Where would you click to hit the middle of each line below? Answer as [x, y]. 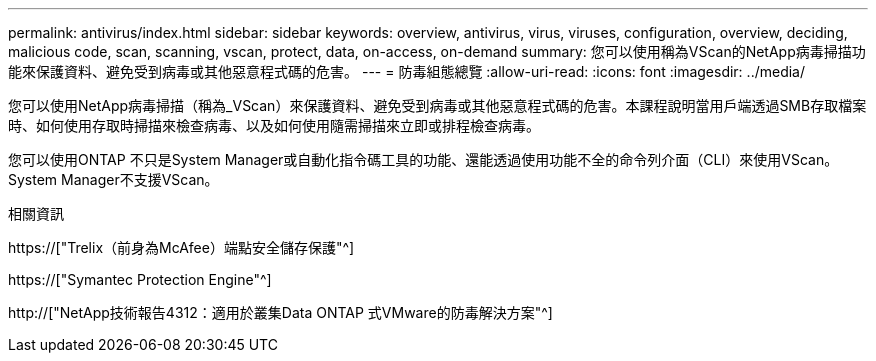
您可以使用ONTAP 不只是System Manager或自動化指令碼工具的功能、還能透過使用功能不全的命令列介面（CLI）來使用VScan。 [423, 159]
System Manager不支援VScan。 [113, 179]
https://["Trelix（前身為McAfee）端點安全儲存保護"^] [181, 247]
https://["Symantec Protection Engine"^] [140, 279]
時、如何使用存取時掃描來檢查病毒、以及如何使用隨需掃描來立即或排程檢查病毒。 [274, 125]
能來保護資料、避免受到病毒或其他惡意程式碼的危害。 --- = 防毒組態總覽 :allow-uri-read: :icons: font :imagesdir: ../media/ [407, 71]
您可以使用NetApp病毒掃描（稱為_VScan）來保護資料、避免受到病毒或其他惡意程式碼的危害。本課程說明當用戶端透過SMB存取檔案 [437, 105]
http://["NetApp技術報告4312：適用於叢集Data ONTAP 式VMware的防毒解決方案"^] [280, 312]
